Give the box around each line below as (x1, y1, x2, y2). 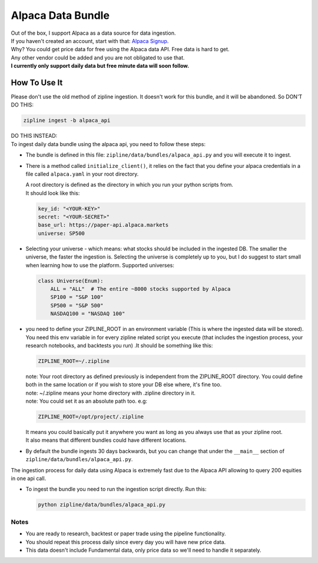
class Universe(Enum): (38, 277, 104, 284)
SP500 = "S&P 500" (50, 302, 104, 309)
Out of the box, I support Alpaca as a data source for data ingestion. (11, 29, 176, 37)
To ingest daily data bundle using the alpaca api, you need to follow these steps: (11, 140, 206, 147)
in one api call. (11, 475, 47, 482)
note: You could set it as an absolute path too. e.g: (25, 398, 147, 405)
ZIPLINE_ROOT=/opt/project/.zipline (38, 413, 144, 420)
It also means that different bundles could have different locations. (25, 436, 187, 444)
